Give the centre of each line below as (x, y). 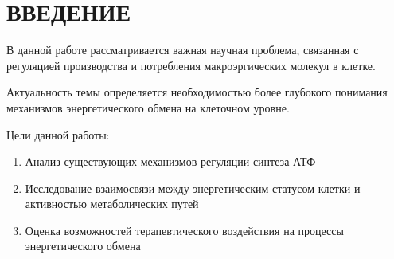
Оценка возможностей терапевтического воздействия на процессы (184, 230)
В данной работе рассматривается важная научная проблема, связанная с (183, 50)
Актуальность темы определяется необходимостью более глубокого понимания (197, 92)
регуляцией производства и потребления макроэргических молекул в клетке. (191, 65)
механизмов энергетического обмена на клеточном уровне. (148, 107)
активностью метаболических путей (112, 204)
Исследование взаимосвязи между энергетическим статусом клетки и (193, 188)
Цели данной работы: (58, 134)
